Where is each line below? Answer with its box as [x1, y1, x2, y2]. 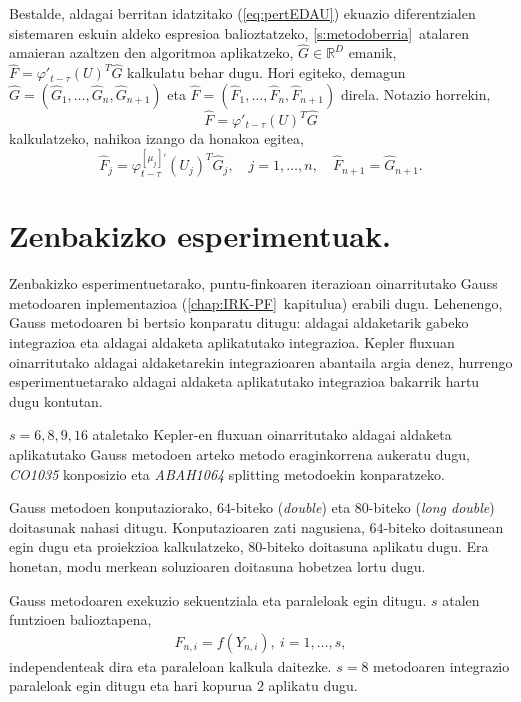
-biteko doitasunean [383, 516, 504, 537]
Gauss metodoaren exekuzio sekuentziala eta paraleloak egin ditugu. [9, 589, 427, 610]
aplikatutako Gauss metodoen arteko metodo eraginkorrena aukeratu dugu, [9, 443, 470, 464]
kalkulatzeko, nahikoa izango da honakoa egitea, [9, 128, 304, 149]
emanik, [348, 42, 397, 63]
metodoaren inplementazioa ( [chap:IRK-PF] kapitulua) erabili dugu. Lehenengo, [9, 292, 503, 313]
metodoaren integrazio [373, 655, 510, 676]
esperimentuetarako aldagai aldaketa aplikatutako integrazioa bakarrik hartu [9, 371, 480, 392]
